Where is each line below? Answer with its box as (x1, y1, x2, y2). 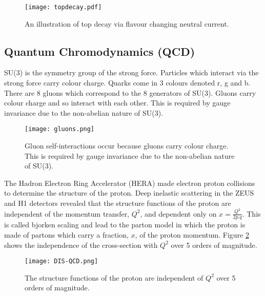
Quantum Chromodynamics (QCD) (4, 43, 195, 59)
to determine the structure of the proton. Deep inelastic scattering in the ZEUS (4, 187, 254, 198)
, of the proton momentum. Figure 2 (135, 229, 249, 240)
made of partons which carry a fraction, (4, 229, 129, 240)
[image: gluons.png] (25, 125, 95, 133)
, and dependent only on (140, 208, 217, 219)
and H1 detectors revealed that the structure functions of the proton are (4, 198, 231, 208)
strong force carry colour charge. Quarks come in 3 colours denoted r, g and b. (4, 77, 251, 88)
